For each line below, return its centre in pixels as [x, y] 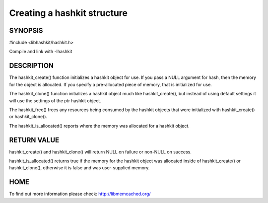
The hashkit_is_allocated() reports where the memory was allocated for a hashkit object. [99, 126]
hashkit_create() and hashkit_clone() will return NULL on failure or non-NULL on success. [100, 152]
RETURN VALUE [34, 140]
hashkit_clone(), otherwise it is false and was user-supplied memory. [79, 168]
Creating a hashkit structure [68, 13]
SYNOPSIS [26, 31]
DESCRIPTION [32, 66]
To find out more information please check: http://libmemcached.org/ [80, 194]
